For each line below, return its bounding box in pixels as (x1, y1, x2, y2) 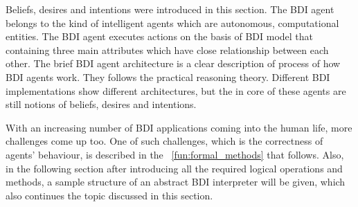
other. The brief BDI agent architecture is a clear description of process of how (6, 56, 341, 71)
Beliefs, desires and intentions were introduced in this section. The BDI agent (6, 2, 334, 16)
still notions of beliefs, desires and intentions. (6, 97, 197, 111)
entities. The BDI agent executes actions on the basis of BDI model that (6, 29, 314, 44)
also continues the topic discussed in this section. (6, 188, 213, 202)
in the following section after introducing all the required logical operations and (6, 161, 343, 175)
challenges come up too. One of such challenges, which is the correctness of (6, 134, 323, 148)
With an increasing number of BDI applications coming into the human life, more (6, 120, 352, 134)
